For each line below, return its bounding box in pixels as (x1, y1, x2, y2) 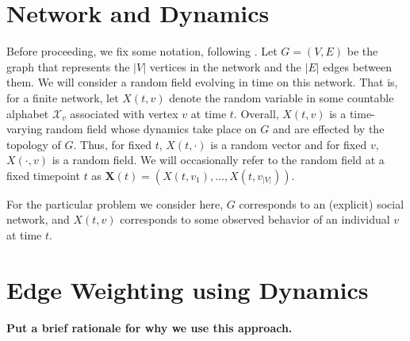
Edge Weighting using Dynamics (6, 273, 369, 305)
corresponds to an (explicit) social (239, 195, 404, 212)
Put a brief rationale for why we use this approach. (6, 319, 293, 335)
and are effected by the (272, 121, 385, 137)
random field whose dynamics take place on (45, 121, 257, 137)
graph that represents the (6, 58, 130, 75)
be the (347, 43, 378, 59)
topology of (6, 136, 61, 152)
